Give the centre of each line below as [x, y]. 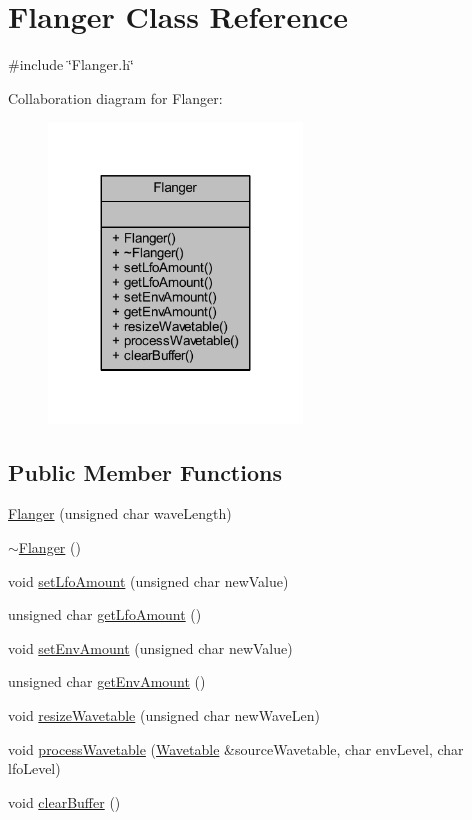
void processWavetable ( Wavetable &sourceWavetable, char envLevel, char [236, 748]
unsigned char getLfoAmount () [105, 614]
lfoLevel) [34, 768]
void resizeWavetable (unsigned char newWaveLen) [164, 715]
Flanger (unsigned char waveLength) [120, 513]
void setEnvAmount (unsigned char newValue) [150, 647]
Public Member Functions [145, 471]
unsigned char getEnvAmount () [107, 681]
